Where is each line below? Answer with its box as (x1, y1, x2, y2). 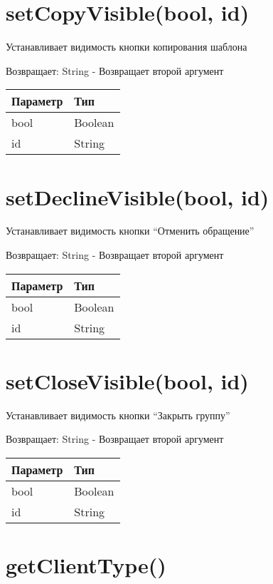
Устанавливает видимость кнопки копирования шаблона (6, 39, 247, 54)
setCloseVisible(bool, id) (6, 366, 249, 395)
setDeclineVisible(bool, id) (6, 182, 269, 211)
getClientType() (6, 550, 166, 580)
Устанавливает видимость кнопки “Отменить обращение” (6, 223, 255, 238)
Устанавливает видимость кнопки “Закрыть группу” (6, 407, 230, 422)
